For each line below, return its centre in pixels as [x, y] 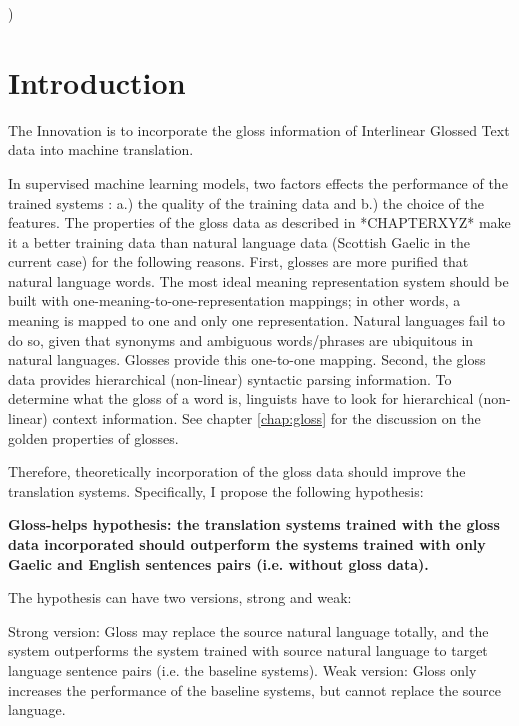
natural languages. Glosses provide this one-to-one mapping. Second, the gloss [247, 359]
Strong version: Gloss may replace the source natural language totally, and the [248, 630]
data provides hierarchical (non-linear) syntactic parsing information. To [230, 378]
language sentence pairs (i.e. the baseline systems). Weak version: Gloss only [242, 669]
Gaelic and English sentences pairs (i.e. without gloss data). [218, 563]
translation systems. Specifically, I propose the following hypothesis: [216, 490]
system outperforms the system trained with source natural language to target [248, 650]
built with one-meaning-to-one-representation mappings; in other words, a [234, 300]
